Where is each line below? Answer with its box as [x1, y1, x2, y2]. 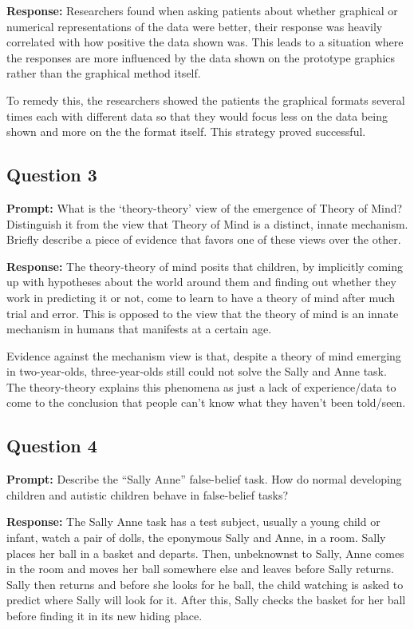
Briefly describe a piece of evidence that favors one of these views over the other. [6, 231, 401, 248]
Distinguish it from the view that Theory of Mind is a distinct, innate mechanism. [6, 215, 408, 232]
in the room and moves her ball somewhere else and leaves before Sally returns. [6, 560, 394, 577]
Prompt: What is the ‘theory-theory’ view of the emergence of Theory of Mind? [6, 199, 403, 216]
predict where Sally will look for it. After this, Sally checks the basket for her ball [6, 591, 406, 608]
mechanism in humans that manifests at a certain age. [6, 320, 272, 337]
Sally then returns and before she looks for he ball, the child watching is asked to [6, 575, 404, 592]
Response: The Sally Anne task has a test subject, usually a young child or [6, 513, 380, 530]
